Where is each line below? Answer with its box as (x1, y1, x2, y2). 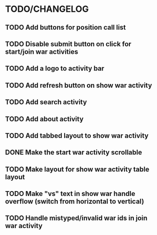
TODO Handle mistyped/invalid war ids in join (5, 214, 148, 223)
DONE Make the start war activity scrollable (5, 148, 142, 157)
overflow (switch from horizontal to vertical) (5, 197, 144, 206)
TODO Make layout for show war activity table (5, 165, 150, 173)
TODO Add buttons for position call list (5, 23, 126, 32)
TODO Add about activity (5, 115, 84, 123)
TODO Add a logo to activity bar (5, 64, 105, 73)
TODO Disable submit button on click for (5, 39, 132, 48)
